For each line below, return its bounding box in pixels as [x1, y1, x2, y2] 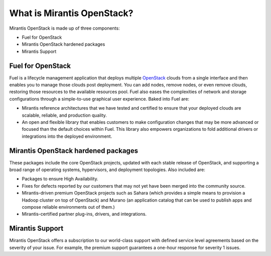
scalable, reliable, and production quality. [22, 112, 107, 118]
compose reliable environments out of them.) [22, 204, 115, 210]
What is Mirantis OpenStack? [9, 8, 133, 19]
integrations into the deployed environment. [22, 133, 112, 139]
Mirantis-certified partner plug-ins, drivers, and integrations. [22, 211, 147, 217]
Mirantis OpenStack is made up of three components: [9, 25, 120, 31]
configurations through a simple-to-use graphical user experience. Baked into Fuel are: [9, 96, 190, 102]
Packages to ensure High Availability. [22, 176, 98, 182]
